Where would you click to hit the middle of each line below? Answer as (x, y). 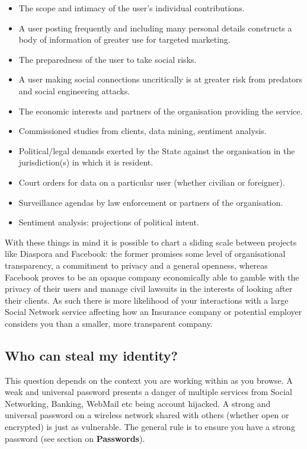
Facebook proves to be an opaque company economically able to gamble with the (152, 277)
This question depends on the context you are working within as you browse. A (149, 380)
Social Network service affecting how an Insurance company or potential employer (153, 312)
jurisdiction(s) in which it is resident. (86, 162)
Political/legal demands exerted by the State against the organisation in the (157, 150)
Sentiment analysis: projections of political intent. (109, 222)
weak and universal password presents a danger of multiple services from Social (148, 392)
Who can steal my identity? (92, 355)
